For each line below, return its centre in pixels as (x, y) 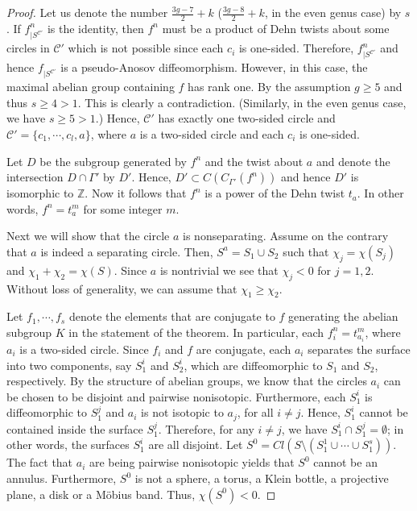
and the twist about (254, 161)
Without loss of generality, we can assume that (122, 288)
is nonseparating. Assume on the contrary (286, 236)
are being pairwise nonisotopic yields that (192, 462)
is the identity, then (95, 28)
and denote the (353, 161)
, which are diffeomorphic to (253, 365)
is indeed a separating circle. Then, (127, 251)
